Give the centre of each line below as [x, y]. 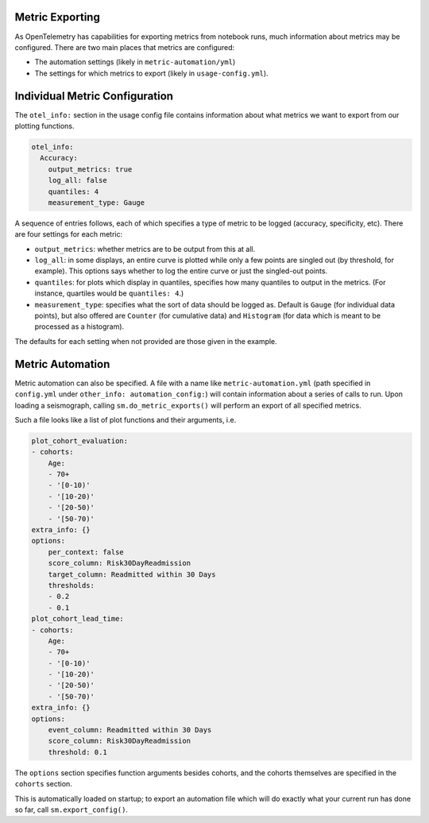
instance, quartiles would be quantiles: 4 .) [109, 293]
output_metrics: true [90, 169]
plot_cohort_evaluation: [80, 440]
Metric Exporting [58, 17]
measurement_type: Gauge [97, 202]
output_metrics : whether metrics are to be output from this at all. [145, 249]
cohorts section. [44, 784]
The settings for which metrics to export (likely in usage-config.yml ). [152, 73]
